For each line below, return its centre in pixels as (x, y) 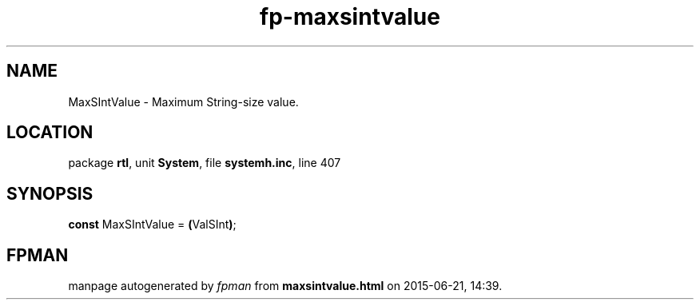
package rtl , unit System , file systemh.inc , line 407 (205, 163)
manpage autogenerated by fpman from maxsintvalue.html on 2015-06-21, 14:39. (285, 286)
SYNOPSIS (50, 193)
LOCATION (50, 133)
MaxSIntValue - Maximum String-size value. (183, 101)
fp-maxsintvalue (350, 17)
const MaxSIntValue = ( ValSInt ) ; (152, 225)
